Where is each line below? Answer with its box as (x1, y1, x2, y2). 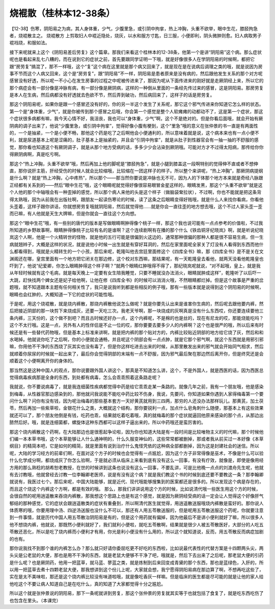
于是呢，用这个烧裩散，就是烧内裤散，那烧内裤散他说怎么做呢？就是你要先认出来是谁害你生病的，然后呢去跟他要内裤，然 (9, 301, 264, 307)
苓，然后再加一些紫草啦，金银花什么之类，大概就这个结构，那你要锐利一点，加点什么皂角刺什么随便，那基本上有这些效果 (9, 405, 264, 411)
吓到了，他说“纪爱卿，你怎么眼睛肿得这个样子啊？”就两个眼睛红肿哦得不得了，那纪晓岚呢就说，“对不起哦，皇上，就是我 (9, 263, 261, 269)
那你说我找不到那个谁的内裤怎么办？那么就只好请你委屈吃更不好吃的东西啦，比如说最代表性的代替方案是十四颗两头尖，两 (9, 545, 264, 551)
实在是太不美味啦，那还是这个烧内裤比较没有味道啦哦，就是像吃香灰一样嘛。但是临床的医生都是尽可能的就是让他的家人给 (9, 574, 264, 580)
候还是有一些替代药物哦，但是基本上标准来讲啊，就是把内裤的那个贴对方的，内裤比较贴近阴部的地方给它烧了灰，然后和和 (9, 329, 264, 335)
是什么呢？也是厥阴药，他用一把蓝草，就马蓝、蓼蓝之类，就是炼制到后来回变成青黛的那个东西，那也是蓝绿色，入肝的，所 (9, 559, 264, 566)
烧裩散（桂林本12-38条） (9, 8, 115, 19)
